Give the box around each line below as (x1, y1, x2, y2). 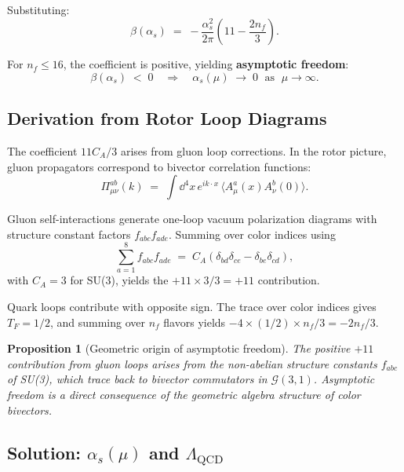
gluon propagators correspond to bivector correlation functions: (7, 158, 311, 174)
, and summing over (49, 313, 145, 330)
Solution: (7, 440, 81, 464)
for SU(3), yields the (70, 272, 169, 288)
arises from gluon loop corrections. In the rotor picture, (120, 142, 387, 159)
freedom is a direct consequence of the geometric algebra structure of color (7, 386, 361, 402)
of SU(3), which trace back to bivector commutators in (7, 371, 268, 387)
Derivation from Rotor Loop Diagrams (7, 106, 327, 130)
